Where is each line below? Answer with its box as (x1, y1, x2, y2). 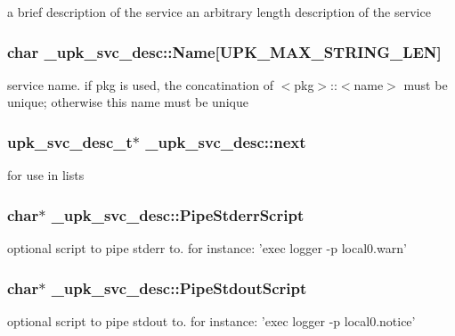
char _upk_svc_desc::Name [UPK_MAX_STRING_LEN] (7, 40, 442, 62)
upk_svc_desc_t (7, 130, 133, 152)
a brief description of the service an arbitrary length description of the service (7, 3, 431, 20)
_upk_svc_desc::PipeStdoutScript (51, 276, 307, 299)
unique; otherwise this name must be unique (7, 93, 248, 111)
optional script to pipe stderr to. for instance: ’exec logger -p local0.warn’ (7, 239, 407, 258)
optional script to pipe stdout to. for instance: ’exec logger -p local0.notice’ (7, 311, 416, 330)
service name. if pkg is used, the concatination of (7, 75, 273, 94)
